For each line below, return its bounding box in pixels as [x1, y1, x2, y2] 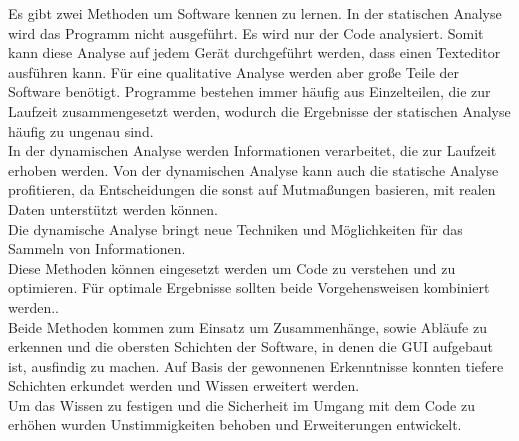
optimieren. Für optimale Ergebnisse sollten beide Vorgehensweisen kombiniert [8, 277, 490, 298]
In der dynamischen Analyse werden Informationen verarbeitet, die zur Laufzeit [8, 140, 497, 161]
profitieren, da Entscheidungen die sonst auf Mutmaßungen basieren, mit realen [8, 179, 496, 200]
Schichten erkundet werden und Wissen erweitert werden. [8, 375, 360, 396]
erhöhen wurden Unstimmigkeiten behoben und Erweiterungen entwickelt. [8, 414, 462, 435]
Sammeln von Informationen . [8, 238, 186, 259]
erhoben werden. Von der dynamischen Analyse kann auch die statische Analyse [8, 159, 499, 180]
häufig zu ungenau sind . [8, 120, 154, 141]
